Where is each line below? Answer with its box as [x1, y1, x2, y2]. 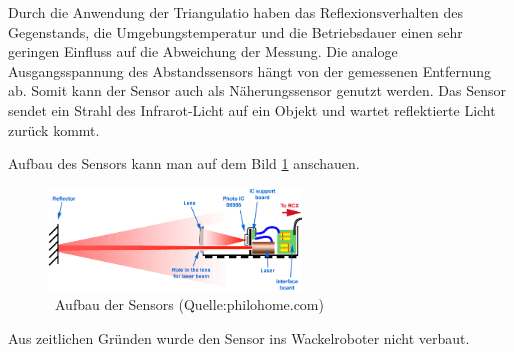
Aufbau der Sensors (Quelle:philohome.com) [54, 294, 324, 315]
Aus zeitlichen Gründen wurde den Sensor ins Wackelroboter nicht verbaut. [8, 327, 470, 348]
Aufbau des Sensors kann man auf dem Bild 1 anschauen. [8, 153, 360, 174]
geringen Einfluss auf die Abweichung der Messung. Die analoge [8, 41, 398, 62]
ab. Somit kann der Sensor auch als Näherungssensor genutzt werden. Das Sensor [8, 80, 506, 101]
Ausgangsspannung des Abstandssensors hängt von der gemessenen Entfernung [8, 60, 491, 81]
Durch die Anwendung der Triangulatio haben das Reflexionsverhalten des [8, 2, 464, 22]
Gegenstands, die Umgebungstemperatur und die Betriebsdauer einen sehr [8, 21, 463, 42]
